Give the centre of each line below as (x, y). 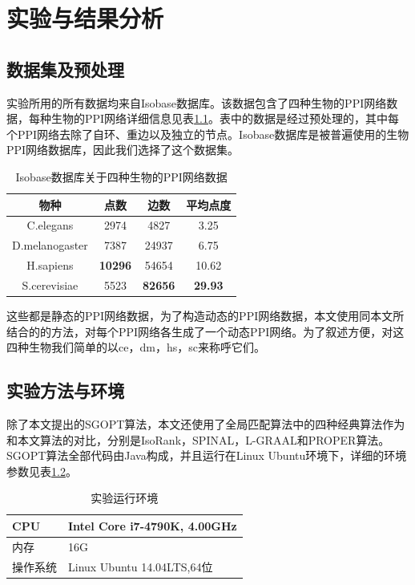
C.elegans (50, 225)
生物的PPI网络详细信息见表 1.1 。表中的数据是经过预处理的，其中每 (225, 118)
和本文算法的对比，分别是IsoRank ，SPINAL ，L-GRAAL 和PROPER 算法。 (198, 439)
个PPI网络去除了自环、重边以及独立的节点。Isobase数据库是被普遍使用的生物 (208, 134)
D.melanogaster (50, 245)
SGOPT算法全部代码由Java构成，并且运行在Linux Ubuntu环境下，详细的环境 (207, 455)
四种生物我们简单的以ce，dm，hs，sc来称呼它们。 (136, 347)
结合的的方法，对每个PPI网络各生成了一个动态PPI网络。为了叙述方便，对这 (205, 331)
